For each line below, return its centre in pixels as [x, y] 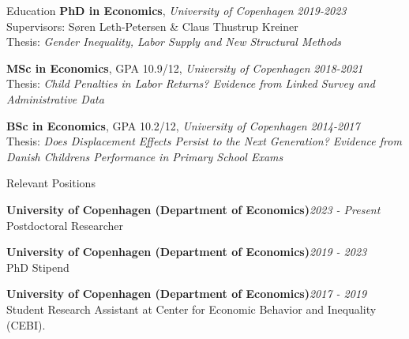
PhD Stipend [38, 267]
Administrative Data [55, 98]
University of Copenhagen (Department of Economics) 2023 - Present [193, 209]
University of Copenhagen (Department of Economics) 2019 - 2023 [187, 252]
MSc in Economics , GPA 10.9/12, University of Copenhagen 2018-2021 [185, 68]
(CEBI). [26, 324]
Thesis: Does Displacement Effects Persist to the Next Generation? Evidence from [204, 141]
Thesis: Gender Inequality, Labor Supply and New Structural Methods [174, 41]
